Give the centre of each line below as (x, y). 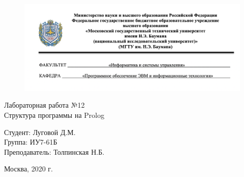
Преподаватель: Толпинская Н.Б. (54, 151)
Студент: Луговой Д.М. (40, 132)
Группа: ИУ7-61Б (31, 142)
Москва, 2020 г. (28, 169)
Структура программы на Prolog (54, 115)
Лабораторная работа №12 (44, 105)
